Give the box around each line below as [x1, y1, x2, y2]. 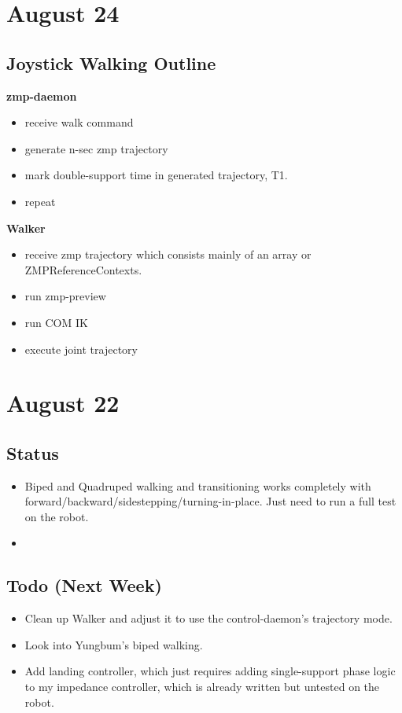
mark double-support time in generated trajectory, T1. [24, 167, 288, 183]
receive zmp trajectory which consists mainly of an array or [24, 246, 312, 263]
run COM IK [24, 314, 88, 330]
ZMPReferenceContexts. [24, 261, 142, 277]
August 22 [6, 387, 120, 419]
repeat [24, 193, 56, 209]
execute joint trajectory [24, 340, 138, 357]
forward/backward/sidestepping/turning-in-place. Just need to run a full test [24, 493, 396, 509]
